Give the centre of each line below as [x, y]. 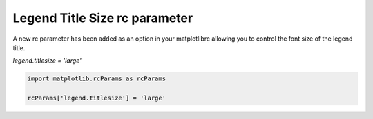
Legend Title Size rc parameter [103, 18]
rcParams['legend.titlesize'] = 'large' [96, 98]
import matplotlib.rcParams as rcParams [96, 79]
